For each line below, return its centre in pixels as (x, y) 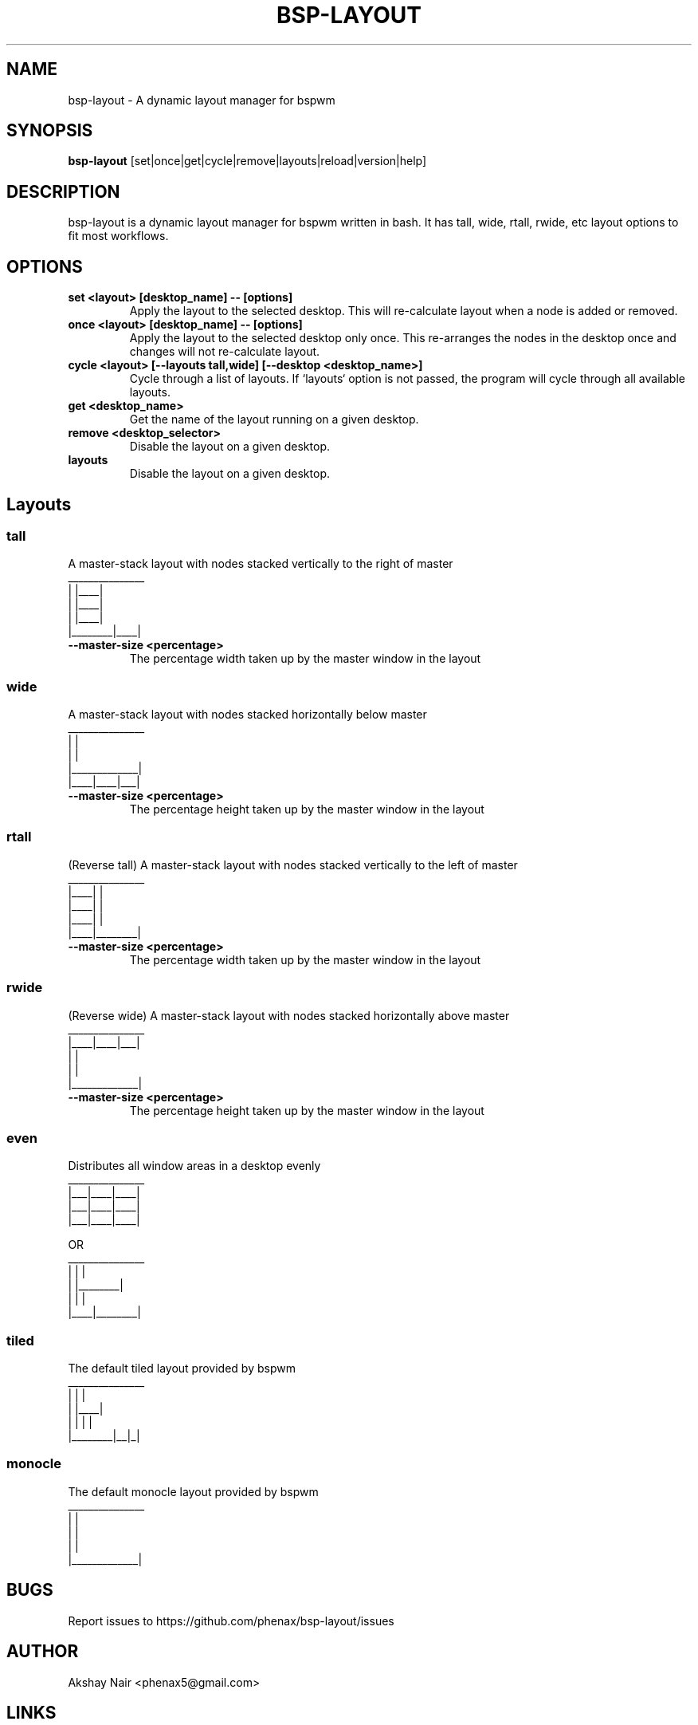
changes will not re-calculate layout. (225, 352)
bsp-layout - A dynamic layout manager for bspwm (202, 100)
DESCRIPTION (63, 191)
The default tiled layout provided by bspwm (182, 1369)
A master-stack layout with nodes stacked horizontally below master (247, 715)
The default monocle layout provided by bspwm (193, 1491)
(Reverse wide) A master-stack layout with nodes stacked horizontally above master (289, 1015)
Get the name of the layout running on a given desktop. (274, 419)
